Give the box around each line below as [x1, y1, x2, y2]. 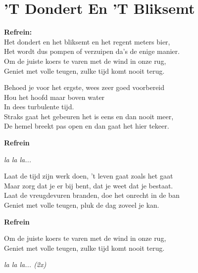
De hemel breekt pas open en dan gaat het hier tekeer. [4, 121, 169, 131]
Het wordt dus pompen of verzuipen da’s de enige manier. [4, 46, 180, 56]
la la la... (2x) [4, 259, 47, 270]
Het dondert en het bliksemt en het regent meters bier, [4, 36, 170, 46]
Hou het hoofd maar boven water [4, 91, 105, 102]
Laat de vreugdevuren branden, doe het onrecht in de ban [4, 190, 180, 200]
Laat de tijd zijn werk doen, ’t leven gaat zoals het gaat [4, 171, 173, 181]
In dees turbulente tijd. [4, 101, 74, 112]
